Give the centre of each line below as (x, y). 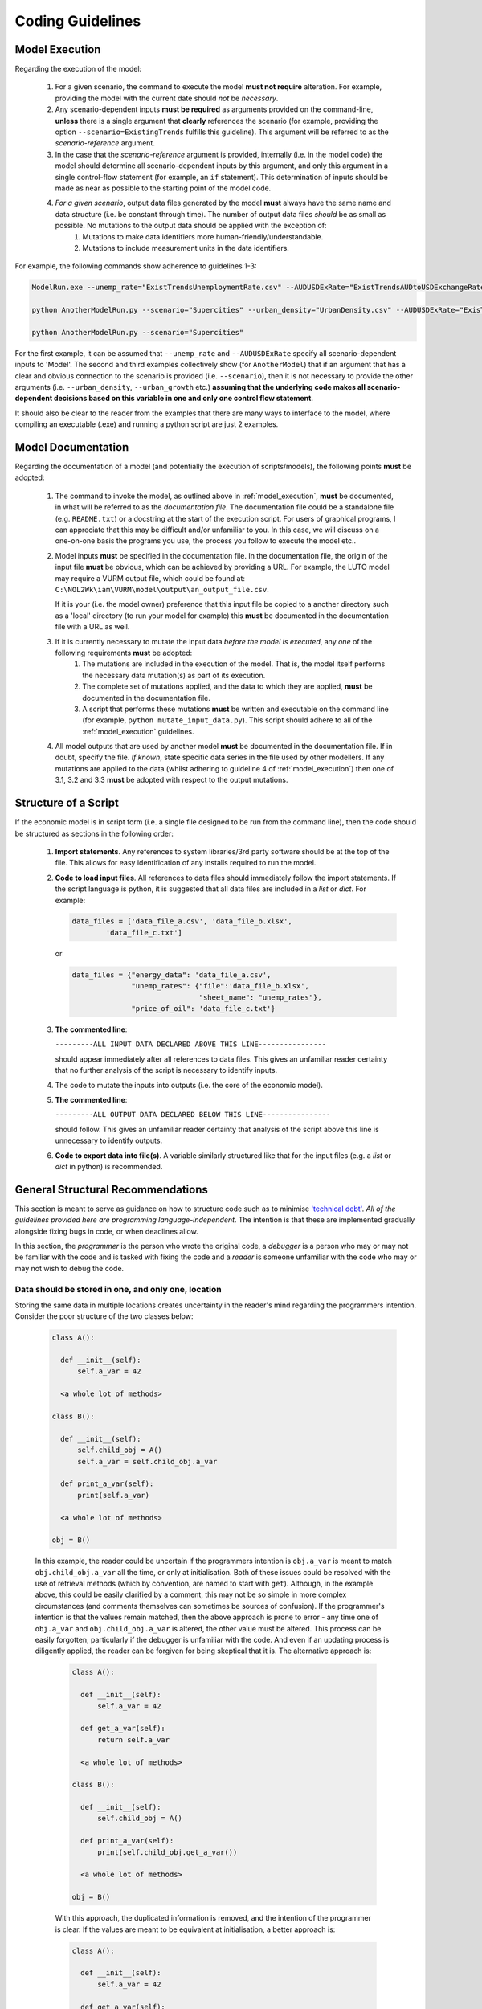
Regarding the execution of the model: (78, 69)
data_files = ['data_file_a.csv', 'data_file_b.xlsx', (182, 921)
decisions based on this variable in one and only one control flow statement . (183, 399)
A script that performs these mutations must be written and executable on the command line (236, 709)
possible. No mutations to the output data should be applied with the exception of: (191, 226)
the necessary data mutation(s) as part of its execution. (174, 675)
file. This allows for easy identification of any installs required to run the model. (186, 863)
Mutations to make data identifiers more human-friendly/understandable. (203, 236)
